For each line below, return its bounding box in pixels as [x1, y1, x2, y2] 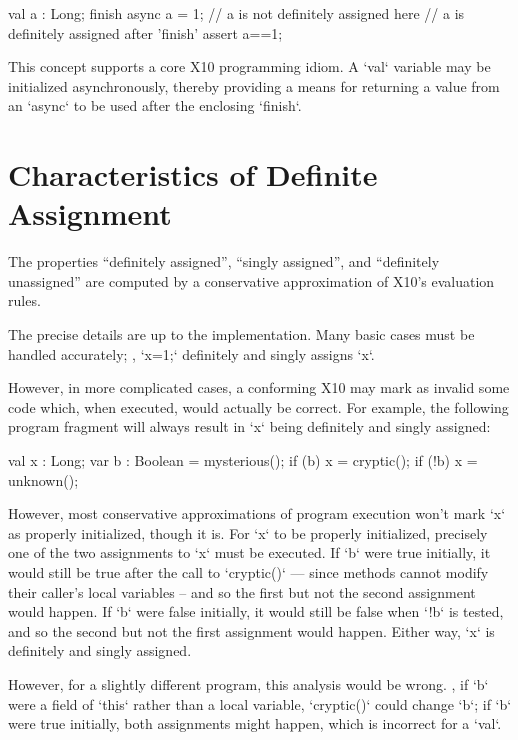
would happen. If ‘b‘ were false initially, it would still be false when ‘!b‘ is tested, [8, 601, 504, 622]
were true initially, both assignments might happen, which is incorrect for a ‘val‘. [8, 713, 502, 734]
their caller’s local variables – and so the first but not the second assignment [8, 581, 476, 602]
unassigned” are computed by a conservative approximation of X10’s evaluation [8, 270, 495, 291]
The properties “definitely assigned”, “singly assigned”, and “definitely [8, 251, 440, 272]
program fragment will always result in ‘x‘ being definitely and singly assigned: [8, 416, 491, 437]
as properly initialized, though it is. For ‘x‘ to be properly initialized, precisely [8, 522, 488, 543]
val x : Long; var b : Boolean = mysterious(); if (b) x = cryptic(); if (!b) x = [8, 450, 478, 471]
